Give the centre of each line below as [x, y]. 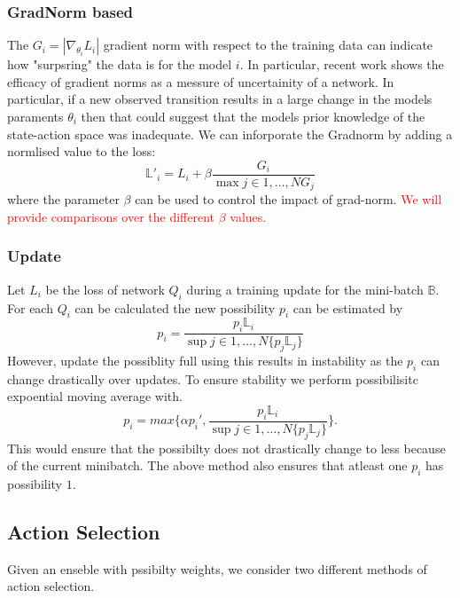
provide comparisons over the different [111, 216]
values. [248, 216]
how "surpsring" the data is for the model [120, 64]
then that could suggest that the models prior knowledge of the [253, 116]
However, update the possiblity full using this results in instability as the [205, 360]
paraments [35, 116]
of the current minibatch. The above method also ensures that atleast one [207, 465]
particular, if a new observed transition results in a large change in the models [220, 99]
